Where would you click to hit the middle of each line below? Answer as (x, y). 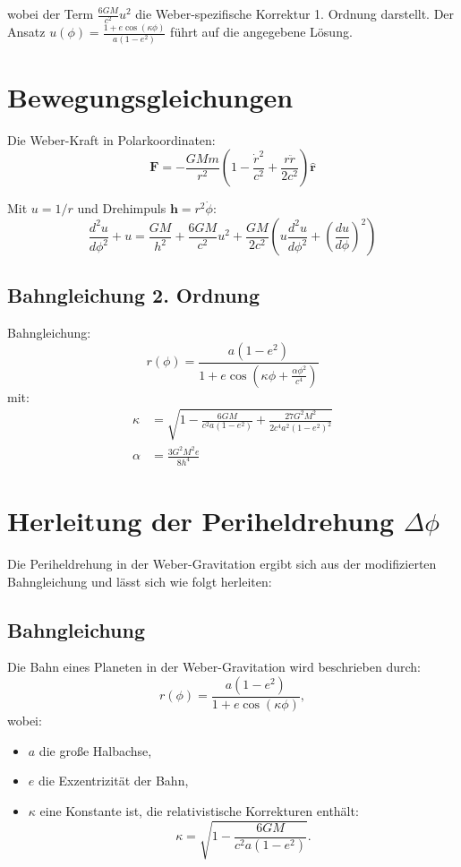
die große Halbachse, (95, 750)
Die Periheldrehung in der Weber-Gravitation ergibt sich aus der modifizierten (222, 564)
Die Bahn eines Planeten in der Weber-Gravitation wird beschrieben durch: (214, 667)
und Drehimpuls (122, 208)
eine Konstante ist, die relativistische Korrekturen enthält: (199, 810)
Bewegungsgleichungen (150, 96)
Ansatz (26, 32)
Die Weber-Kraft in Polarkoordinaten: (111, 139)
